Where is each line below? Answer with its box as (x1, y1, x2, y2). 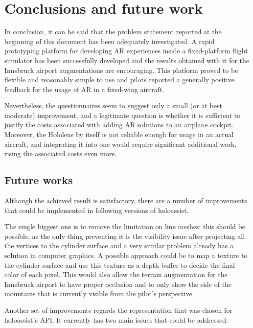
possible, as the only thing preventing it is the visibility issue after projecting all (4, 231, 245, 241)
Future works (4, 172, 73, 187)
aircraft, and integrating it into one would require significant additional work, (4, 139, 237, 149)
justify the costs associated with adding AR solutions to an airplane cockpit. (4, 119, 234, 130)
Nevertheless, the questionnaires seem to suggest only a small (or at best (4, 100, 222, 111)
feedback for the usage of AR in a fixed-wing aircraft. (4, 84, 164, 94)
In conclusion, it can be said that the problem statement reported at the (4, 26, 222, 37)
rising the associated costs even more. (4, 148, 117, 159)
